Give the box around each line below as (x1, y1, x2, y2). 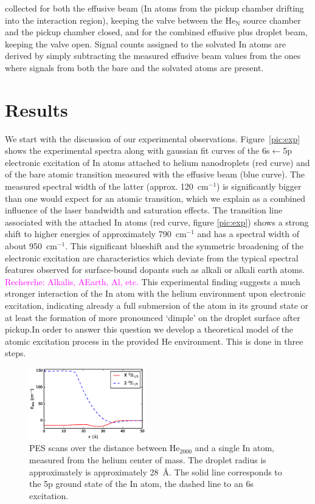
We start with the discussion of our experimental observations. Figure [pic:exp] (5, 132, 300, 145)
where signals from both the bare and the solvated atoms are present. (5, 61, 264, 74)
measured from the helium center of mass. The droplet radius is (29, 454, 266, 466)
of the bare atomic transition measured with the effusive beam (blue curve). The (5, 168, 305, 181)
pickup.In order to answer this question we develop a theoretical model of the (5, 323, 294, 336)
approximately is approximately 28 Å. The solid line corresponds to (29, 465, 282, 478)
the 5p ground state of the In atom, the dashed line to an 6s (29, 477, 254, 490)
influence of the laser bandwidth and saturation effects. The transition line (5, 204, 283, 216)
